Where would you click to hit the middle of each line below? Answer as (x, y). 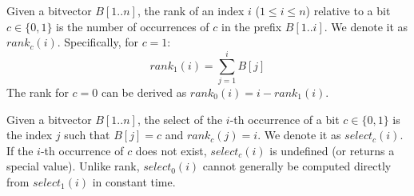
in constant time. (134, 181)
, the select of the (180, 119)
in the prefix (252, 26)
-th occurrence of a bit (285, 119)
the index (30, 135)
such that (87, 135)
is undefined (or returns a (332, 150)
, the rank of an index (191, 10)
